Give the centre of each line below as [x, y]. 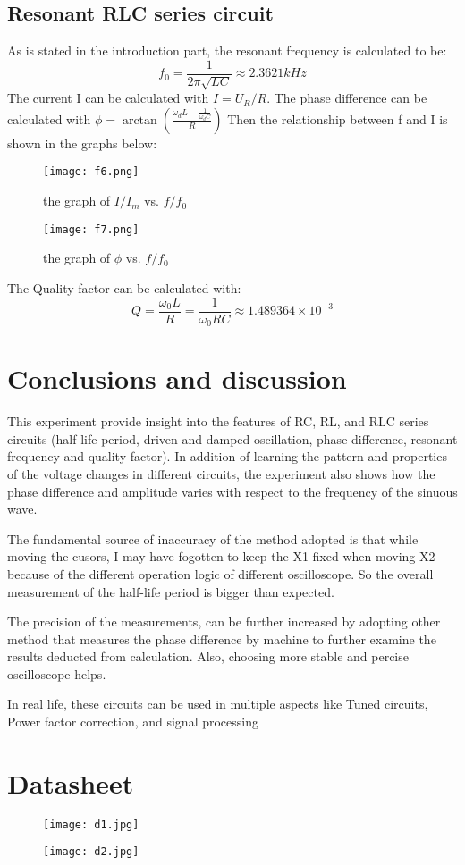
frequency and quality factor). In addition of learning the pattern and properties [227, 456]
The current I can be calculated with [108, 98]
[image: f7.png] [91, 229]
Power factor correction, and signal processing [133, 722]
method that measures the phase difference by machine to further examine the [222, 638]
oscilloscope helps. [57, 673]
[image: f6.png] [91, 172]
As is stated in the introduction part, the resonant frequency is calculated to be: [227, 50]
